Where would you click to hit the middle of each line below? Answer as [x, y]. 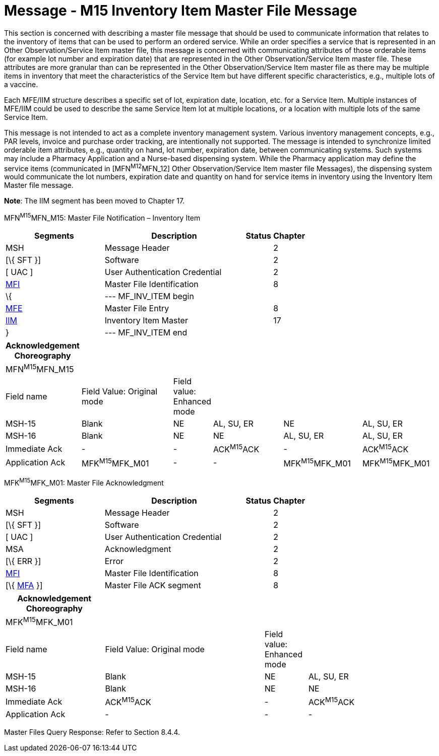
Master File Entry [137, 308]
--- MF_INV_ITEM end [146, 333]
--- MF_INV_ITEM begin [149, 296]
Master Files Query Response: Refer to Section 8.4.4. [92, 732]
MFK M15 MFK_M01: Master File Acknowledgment [84, 482]
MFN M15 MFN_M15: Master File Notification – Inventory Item [102, 217]
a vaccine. [21, 84]
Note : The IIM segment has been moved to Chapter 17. [95, 201]
